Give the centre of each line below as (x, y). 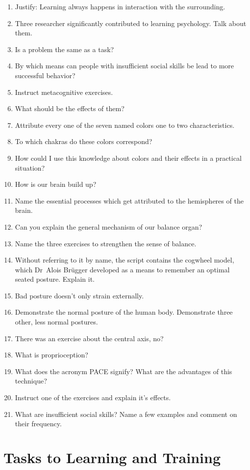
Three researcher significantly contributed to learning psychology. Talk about (131, 23)
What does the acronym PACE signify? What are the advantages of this (124, 371)
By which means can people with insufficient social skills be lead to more (125, 66)
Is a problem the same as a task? (64, 49)
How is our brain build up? (56, 184)
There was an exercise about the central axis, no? (89, 338)
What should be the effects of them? (70, 108)
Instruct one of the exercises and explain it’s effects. (93, 397)
